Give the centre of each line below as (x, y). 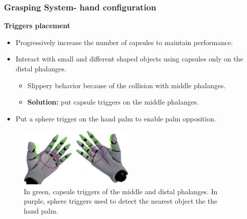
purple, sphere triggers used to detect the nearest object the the (121, 201)
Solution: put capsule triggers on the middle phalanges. (113, 102)
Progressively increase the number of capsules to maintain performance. (124, 42)
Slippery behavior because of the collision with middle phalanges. (126, 85)
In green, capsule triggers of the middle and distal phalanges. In (121, 191)
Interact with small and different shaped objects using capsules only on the (129, 59)
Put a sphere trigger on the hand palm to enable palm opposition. (116, 118)
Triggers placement (37, 26)
